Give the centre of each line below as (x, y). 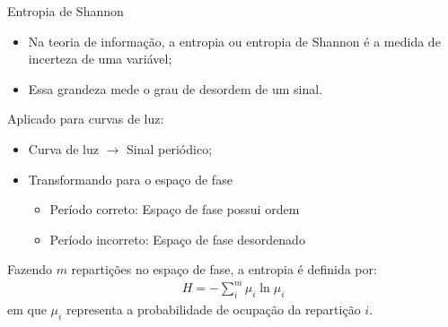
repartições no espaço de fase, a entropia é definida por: (224, 269)
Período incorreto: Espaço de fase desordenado (177, 239)
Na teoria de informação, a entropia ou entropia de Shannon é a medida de (234, 41)
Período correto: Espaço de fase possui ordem (175, 209)
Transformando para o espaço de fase (130, 179)
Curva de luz (64, 148)
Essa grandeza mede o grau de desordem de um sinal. (176, 88)
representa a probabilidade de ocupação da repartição (213, 310)
